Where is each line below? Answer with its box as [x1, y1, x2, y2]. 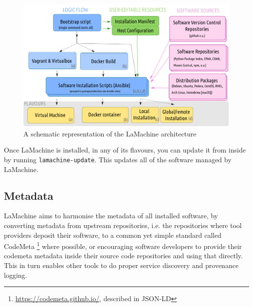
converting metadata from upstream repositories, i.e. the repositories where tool [4, 220, 242, 230]
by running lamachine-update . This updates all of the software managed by [4, 154, 232, 164]
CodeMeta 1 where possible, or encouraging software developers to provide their [4, 240, 242, 251]
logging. [4, 269, 27, 280]
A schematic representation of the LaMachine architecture [23, 128, 197, 138]
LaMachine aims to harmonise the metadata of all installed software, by [4, 211, 218, 221]
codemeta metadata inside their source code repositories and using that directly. [4, 250, 243, 261]
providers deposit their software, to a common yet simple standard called [4, 230, 222, 240]
